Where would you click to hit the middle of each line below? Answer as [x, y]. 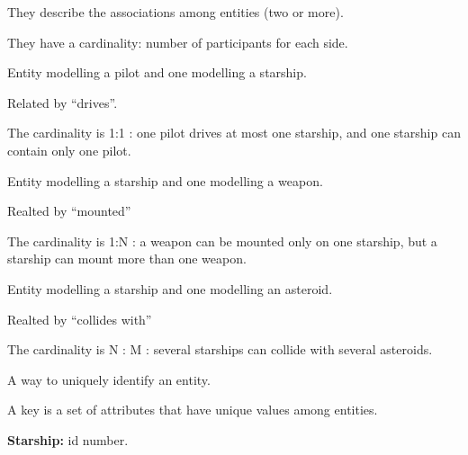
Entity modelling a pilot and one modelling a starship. [157, 72]
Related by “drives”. [63, 102]
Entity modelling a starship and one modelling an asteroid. [170, 288]
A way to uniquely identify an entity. [109, 379]
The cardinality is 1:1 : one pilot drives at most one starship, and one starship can [234, 133]
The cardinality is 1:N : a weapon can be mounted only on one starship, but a [222, 241]
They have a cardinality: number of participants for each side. [178, 42]
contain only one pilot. [69, 150]
